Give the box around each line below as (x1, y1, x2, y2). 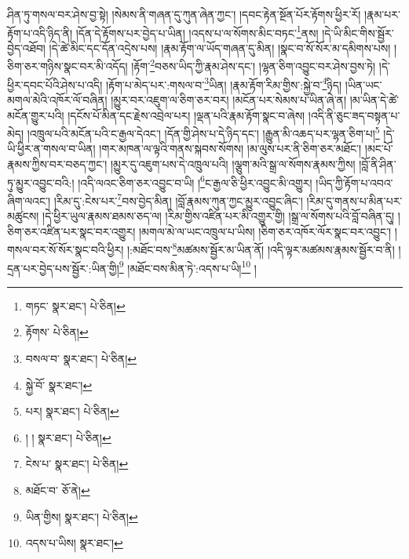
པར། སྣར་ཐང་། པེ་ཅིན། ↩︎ (25, 403, 119, 419)
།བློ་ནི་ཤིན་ (359, 155, 396, 172)
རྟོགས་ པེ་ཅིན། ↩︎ (25, 324, 89, 340)
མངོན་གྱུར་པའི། (7, 107, 64, 123)
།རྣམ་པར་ (363, 6, 400, 22)
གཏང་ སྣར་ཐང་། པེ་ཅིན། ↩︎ (25, 297, 126, 314)
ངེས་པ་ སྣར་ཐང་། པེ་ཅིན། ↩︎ (25, 456, 129, 472)
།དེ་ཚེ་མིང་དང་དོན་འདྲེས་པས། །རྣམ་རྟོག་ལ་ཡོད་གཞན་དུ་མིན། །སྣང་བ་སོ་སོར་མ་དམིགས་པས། (49, 39, 391, 56)
